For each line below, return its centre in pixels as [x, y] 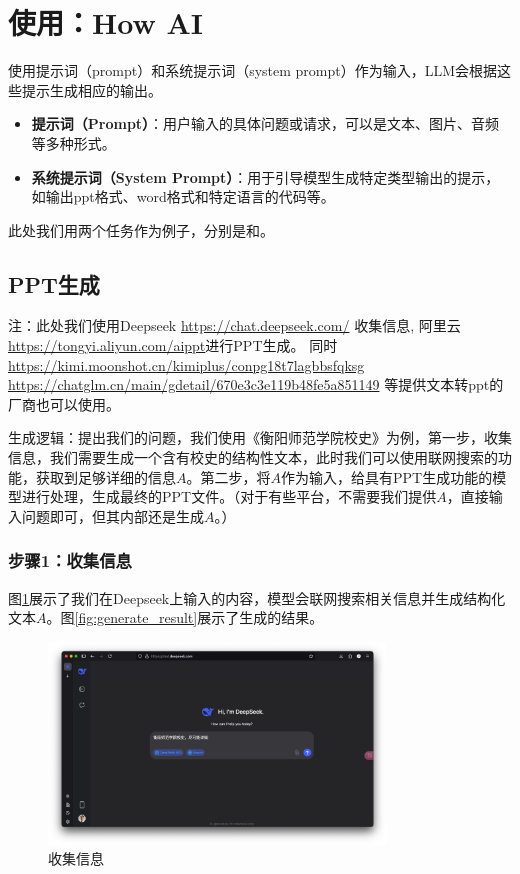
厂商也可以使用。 [64, 403]
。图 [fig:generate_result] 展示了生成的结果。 [185, 617]
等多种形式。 [73, 142]
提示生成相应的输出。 [91, 89]
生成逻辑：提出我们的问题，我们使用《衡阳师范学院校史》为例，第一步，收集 [260, 437]
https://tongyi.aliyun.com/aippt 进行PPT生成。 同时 [173, 345]
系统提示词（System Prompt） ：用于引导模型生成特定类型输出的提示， [265, 176]
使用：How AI [105, 22]
